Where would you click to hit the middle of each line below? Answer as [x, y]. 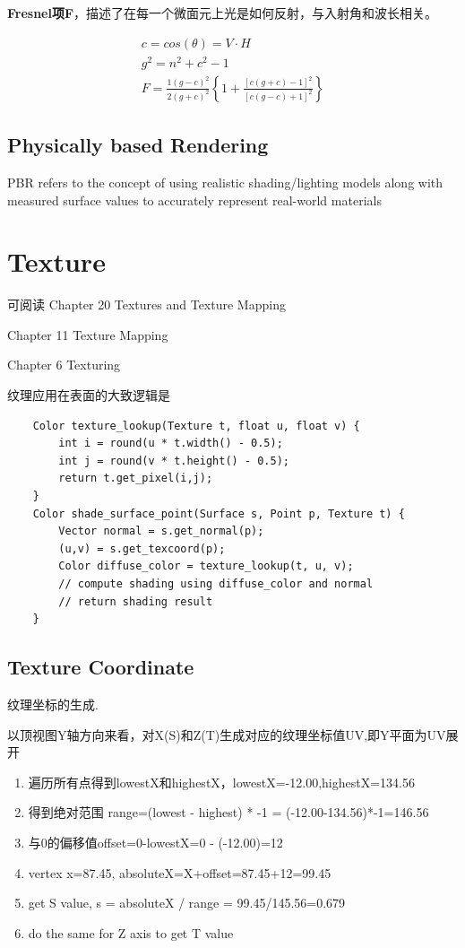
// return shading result [136, 601]
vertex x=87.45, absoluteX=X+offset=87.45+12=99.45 [180, 872]
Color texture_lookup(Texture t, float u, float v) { [196, 426]
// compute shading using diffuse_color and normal [216, 584]
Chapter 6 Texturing [64, 365]
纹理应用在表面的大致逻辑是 [89, 395]
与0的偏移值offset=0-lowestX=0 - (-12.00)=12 [155, 842]
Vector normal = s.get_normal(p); [161, 531]
